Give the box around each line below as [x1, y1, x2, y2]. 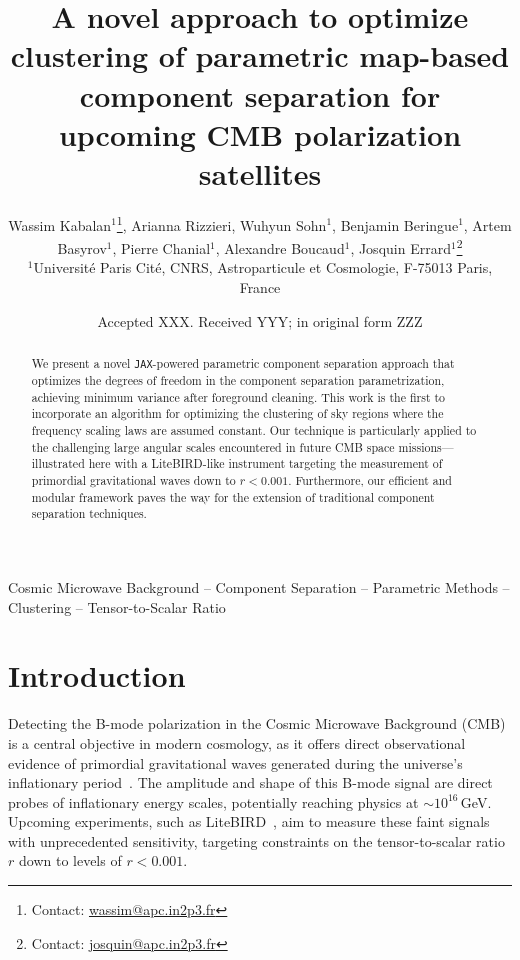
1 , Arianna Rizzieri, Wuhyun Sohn [116, 211, 327, 235]
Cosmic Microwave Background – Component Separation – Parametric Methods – [8, 577, 510, 597]
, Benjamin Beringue [332, 214, 459, 235]
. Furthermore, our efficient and [288, 472, 452, 489]
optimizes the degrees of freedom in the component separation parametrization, [31, 372, 445, 389]
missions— [398, 438, 454, 455]
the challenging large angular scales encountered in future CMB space [31, 438, 395, 455]
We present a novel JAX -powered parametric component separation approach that [31, 354, 455, 371]
